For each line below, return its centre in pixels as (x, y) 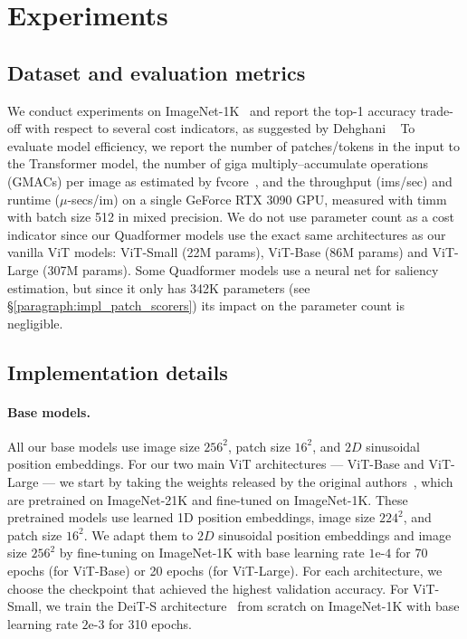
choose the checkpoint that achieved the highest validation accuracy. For (208, 588)
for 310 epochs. (150, 623)
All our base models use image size (104, 446)
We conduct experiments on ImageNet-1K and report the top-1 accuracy (212, 110)
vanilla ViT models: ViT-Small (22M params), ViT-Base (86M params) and (218, 252)
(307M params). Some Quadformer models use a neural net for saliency (241, 269)
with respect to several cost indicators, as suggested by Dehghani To (220, 128)
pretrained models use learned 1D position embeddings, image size (191, 517)
